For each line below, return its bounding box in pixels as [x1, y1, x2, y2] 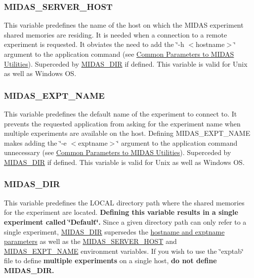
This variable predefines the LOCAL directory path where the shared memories [4, 197, 245, 207]
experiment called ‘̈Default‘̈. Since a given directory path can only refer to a [4, 216, 247, 227]
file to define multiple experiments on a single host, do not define [4, 255, 217, 266]
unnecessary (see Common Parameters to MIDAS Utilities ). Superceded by [4, 147, 231, 158]
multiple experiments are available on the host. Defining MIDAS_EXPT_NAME [4, 128, 251, 138]
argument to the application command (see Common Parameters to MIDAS [4, 49, 234, 59]
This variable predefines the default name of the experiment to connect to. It [4, 109, 237, 119]
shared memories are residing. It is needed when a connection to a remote [4, 29, 227, 40]
